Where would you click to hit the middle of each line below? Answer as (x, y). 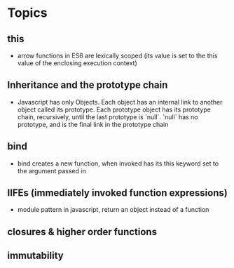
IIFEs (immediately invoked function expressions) (117, 193)
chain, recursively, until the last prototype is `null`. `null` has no (108, 116)
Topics (27, 13)
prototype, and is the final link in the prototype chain (93, 124)
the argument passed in (51, 170)
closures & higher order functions (82, 232)
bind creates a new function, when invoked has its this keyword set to (118, 163)
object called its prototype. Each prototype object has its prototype (114, 109)
